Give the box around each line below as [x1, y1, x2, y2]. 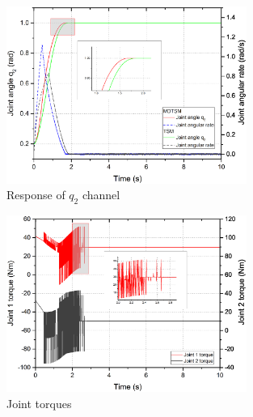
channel [82, 186, 120, 203]
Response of [6, 186, 65, 203]
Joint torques [6, 395, 72, 412]
